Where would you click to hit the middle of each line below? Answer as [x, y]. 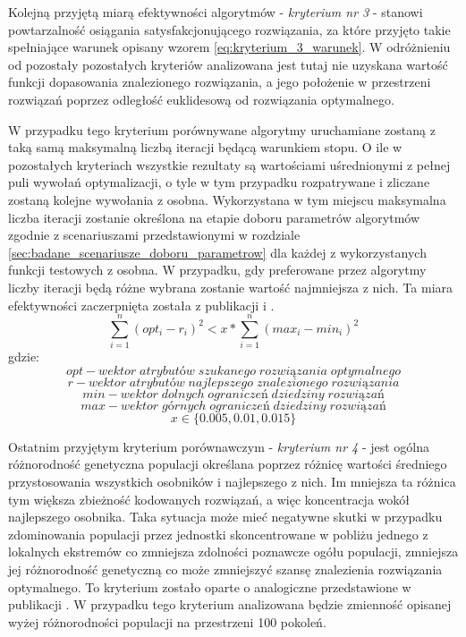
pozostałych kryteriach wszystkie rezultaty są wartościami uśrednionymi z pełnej [229, 164]
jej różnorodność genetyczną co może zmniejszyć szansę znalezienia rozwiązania [225, 569]
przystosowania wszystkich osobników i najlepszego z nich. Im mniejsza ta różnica [232, 481]
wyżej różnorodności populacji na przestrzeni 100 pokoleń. [167, 621]
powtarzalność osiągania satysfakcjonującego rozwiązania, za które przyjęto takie [229, 29]
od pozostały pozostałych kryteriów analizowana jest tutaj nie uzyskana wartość [228, 64]
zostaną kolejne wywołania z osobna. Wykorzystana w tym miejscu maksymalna [227, 199]
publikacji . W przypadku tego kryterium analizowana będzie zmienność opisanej [230, 604]
